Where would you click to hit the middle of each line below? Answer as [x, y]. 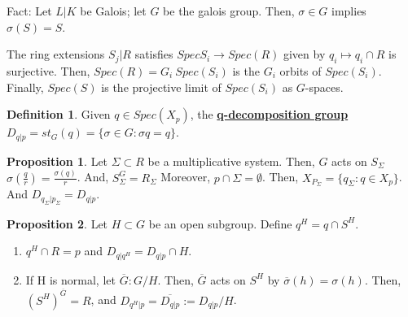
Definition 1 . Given [59, 114]
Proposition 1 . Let [57, 161]
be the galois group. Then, [229, 11]
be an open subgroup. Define [220, 223]
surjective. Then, [48, 70]
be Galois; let [113, 11]
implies [349, 11]
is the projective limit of [161, 87]
